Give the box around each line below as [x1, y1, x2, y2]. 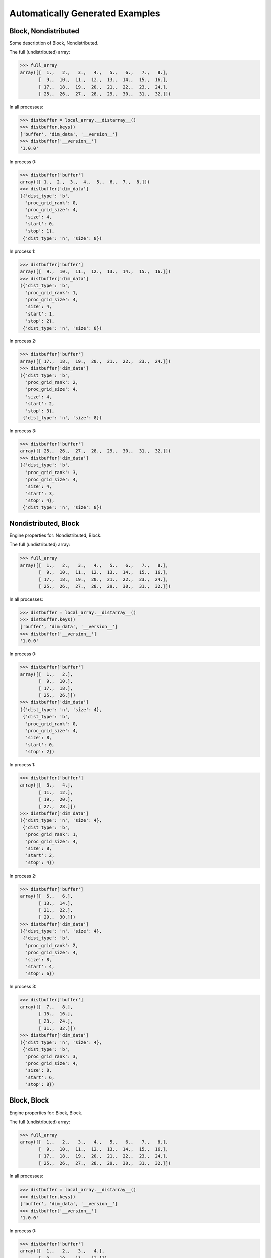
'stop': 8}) [25, 1082, 55, 1087]
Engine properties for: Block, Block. [9, 1110, 83, 1116]
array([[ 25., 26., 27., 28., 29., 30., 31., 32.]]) [20, 448, 171, 454]
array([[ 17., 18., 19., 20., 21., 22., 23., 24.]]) [20, 358, 171, 364]
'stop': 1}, [25, 228, 55, 234]
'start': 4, [25, 964, 55, 970]
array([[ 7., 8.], [20, 1004, 73, 1010]
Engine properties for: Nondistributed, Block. [9, 532, 102, 538]
